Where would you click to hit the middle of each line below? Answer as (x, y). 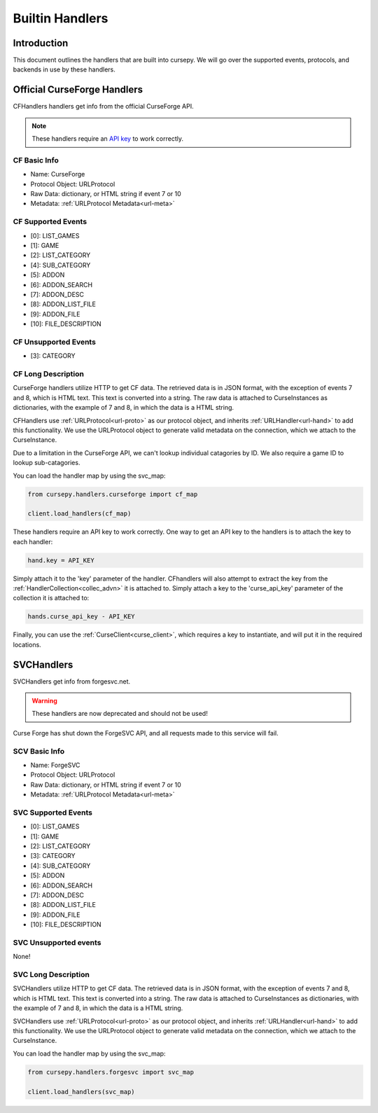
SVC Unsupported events (57, 942)
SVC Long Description (51, 975)
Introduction (41, 43)
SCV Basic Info (39, 751)
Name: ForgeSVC (55, 765)
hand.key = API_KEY (61, 560)
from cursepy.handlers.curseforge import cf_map (113, 494)
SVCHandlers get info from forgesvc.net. (72, 681)
